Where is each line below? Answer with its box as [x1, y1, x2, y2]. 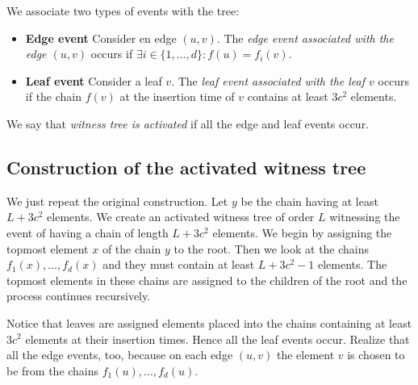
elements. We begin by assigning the [212, 224, 392, 241]
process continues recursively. [6, 287, 151, 304]
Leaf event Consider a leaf [25, 72, 162, 89]
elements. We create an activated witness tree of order [47, 208, 315, 225]
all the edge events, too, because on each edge [6, 346, 233, 363]
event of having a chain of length [6, 224, 169, 241]
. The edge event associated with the [216, 29, 394, 46]
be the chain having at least [240, 192, 378, 209]
